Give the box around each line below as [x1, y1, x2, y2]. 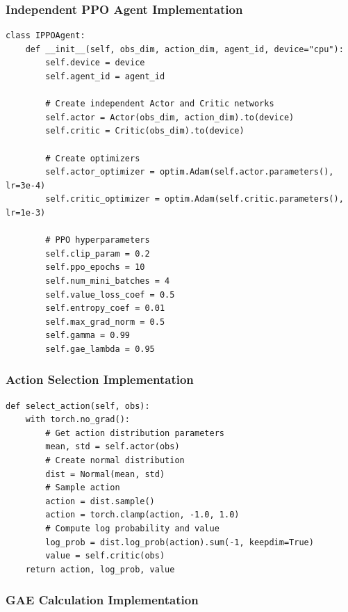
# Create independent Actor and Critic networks [45, 99, 274, 109]
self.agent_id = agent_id [45, 72, 165, 81]
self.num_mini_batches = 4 [45, 275, 170, 286]
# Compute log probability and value [45, 524, 219, 534]
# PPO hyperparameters [45, 235, 150, 245]
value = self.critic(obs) [45, 551, 165, 561]
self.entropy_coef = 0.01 [45, 303, 165, 314]
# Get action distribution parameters [45, 428, 224, 438]
